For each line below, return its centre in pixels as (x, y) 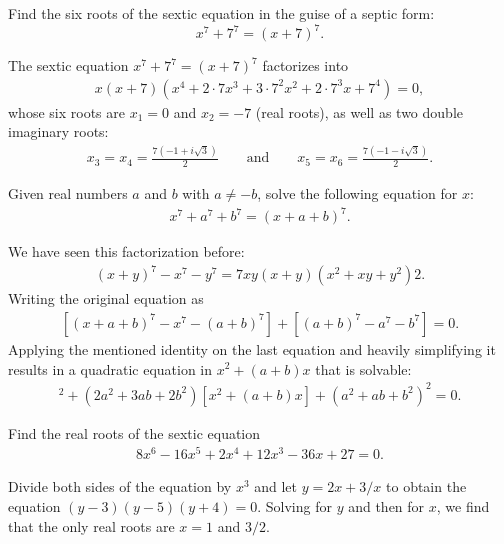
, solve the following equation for (357, 193)
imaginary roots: (58, 131)
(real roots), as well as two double (359, 111)
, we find (463, 505)
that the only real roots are (91, 525)
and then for (386, 505)
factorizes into (305, 65)
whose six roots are (66, 111)
